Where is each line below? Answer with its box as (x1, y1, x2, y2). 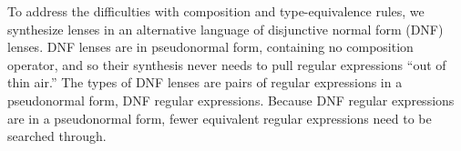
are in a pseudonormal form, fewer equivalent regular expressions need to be (7, 108, 432, 127)
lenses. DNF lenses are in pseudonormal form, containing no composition (7, 37, 414, 56)
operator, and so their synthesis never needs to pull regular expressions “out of (7, 55, 446, 74)
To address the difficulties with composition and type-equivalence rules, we (7, 2, 425, 20)
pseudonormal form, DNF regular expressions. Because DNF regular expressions (7, 90, 455, 109)
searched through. (7, 126, 107, 146)
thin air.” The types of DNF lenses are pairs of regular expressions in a (7, 73, 403, 92)
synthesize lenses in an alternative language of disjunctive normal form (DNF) (7, 19, 444, 38)
